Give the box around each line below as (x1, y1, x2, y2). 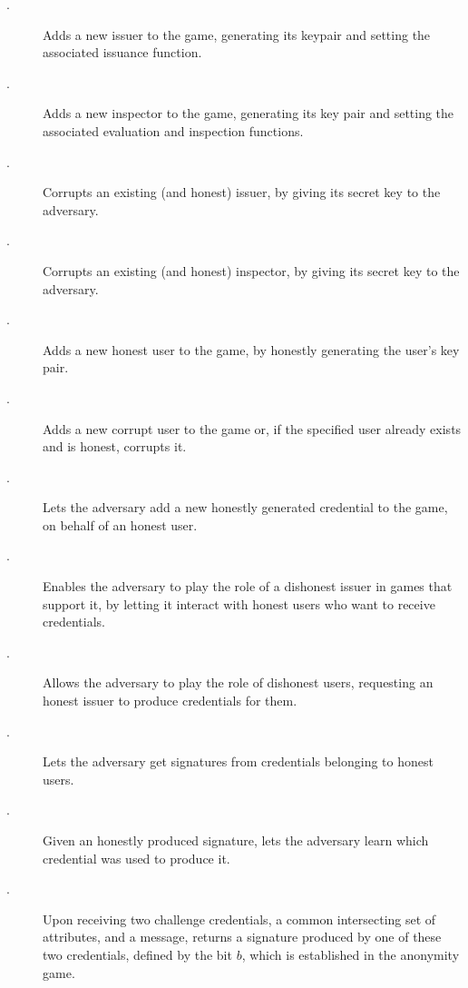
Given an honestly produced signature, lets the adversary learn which (43, 831, 429, 849)
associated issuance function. (43, 43, 202, 62)
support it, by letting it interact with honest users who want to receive (43, 594, 435, 613)
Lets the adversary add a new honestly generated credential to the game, (43, 498, 448, 517)
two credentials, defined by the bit (43, 944, 232, 963)
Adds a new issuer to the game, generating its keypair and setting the (43, 25, 431, 44)
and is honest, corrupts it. (43, 437, 187, 456)
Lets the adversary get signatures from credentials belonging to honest (43, 752, 434, 771)
